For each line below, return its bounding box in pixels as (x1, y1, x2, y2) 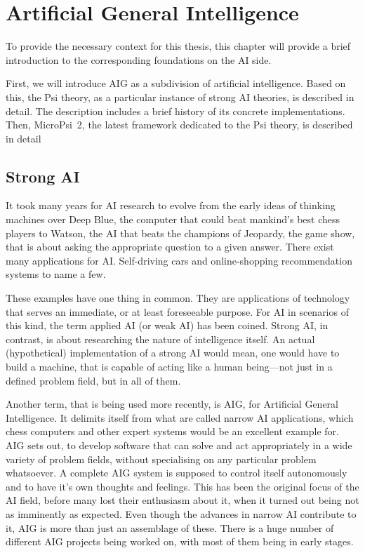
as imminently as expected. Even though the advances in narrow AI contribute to (6, 506, 357, 521)
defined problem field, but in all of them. (6, 373, 181, 387)
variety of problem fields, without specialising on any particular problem (6, 451, 317, 466)
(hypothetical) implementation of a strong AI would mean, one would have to (6, 345, 340, 360)
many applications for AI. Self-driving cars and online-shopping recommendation (6, 253, 352, 267)
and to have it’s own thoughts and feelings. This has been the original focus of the (6, 479, 359, 493)
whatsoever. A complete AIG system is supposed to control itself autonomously (6, 465, 347, 480)
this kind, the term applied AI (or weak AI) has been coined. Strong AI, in (6, 318, 328, 333)
